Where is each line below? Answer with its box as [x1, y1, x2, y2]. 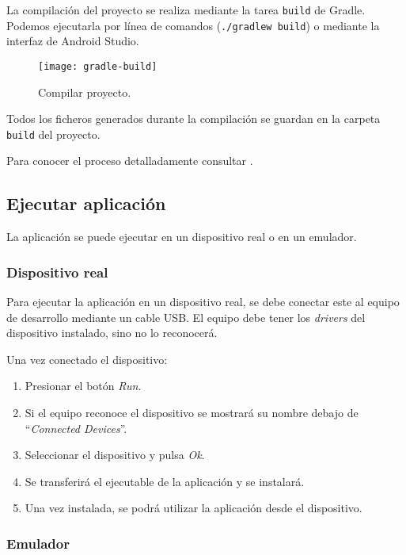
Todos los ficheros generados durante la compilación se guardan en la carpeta [6, 110, 381, 127]
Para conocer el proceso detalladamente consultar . [6, 152, 253, 169]
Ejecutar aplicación [6, 191, 166, 216]
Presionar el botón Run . [25, 377, 142, 394]
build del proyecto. [6, 125, 101, 142]
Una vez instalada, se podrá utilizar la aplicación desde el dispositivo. [25, 499, 362, 516]
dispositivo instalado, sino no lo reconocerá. [6, 324, 218, 341]
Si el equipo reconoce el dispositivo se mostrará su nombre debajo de [25, 404, 359, 420]
